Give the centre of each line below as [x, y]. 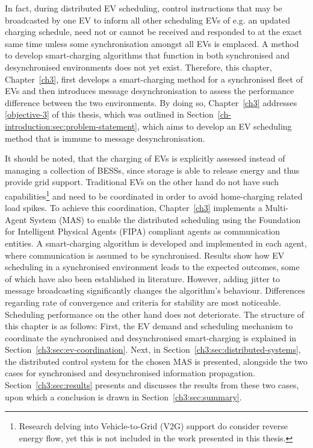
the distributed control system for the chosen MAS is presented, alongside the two [156, 361]
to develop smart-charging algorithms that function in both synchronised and [147, 55]
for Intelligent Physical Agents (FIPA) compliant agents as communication [143, 231]
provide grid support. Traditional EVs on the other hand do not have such [142, 182]
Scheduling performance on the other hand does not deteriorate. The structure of [155, 314]
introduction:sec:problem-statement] [71, 126]
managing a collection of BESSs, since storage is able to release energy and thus [152, 170]
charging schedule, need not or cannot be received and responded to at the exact [153, 32]
